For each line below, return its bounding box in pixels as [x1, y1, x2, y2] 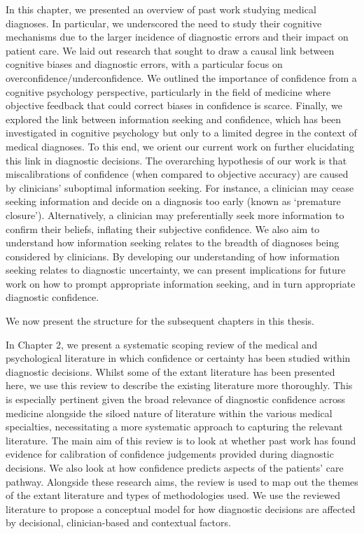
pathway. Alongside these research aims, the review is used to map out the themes [6, 474, 358, 489]
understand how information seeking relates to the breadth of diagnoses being [6, 235, 339, 250]
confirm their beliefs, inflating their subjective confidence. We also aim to [6, 221, 320, 236]
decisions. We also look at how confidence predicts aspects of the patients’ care [6, 461, 344, 475]
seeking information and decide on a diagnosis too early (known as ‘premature [6, 194, 341, 209]
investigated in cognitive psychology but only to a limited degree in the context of [6, 125, 357, 140]
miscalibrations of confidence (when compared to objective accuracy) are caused [6, 167, 349, 181]
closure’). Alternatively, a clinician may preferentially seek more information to [6, 207, 344, 222]
